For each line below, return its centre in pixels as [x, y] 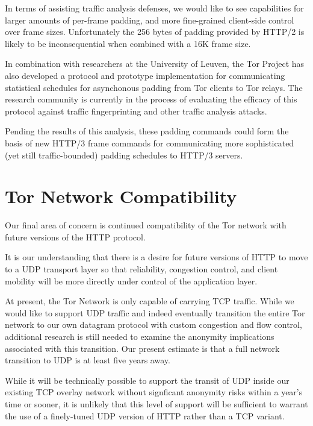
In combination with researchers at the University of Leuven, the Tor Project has [155, 64]
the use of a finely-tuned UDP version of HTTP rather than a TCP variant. [145, 415]
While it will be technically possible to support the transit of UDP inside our [147, 380]
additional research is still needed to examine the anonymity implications [140, 336]
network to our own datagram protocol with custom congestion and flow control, [153, 324]
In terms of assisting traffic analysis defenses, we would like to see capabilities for [154, 8]
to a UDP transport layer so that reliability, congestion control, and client [141, 269]
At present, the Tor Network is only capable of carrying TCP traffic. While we [150, 301]
